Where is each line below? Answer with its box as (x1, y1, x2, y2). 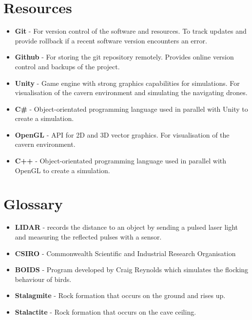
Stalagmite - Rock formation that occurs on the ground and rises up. (15, 290, 226, 300)
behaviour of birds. (15, 274, 72, 284)
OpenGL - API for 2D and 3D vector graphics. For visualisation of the (15, 129, 230, 140)
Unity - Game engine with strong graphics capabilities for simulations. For (15, 78, 240, 88)
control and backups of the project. (15, 61, 120, 71)
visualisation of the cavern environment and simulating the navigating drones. (15, 87, 248, 98)
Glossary (3, 194, 63, 214)
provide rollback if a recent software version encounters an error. (15, 35, 207, 45)
